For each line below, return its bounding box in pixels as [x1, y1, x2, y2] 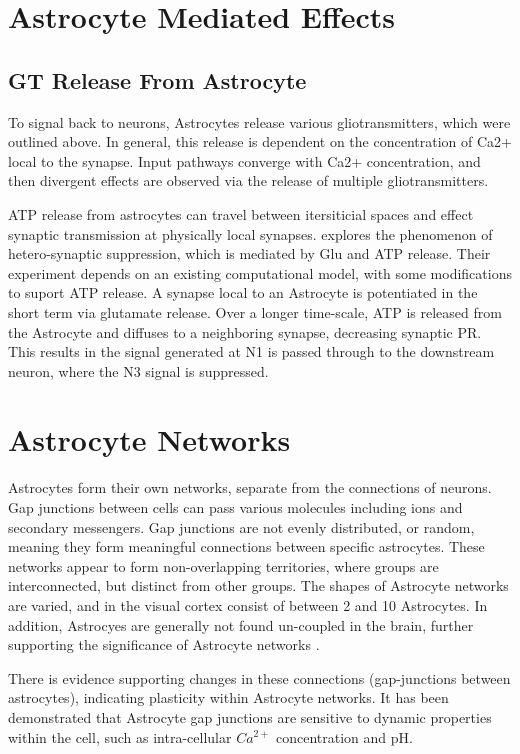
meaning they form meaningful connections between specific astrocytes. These [8, 536, 485, 557]
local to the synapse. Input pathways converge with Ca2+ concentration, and [8, 150, 481, 171]
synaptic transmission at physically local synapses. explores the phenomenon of [8, 223, 493, 244]
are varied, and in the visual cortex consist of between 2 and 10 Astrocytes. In [8, 594, 488, 615]
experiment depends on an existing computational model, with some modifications [8, 262, 512, 283]
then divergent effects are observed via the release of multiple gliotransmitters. [8, 170, 489, 191]
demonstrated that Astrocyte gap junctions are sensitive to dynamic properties [8, 706, 492, 727]
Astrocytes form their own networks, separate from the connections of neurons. [8, 477, 492, 498]
